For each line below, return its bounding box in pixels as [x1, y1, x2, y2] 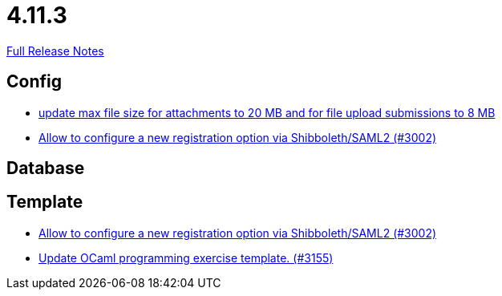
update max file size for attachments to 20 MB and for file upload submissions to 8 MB [38, 105, 496, 120]
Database [6, 158, 85, 179]
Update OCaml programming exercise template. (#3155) [38, 250, 334, 265]
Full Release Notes [6, 43, 104, 58]
